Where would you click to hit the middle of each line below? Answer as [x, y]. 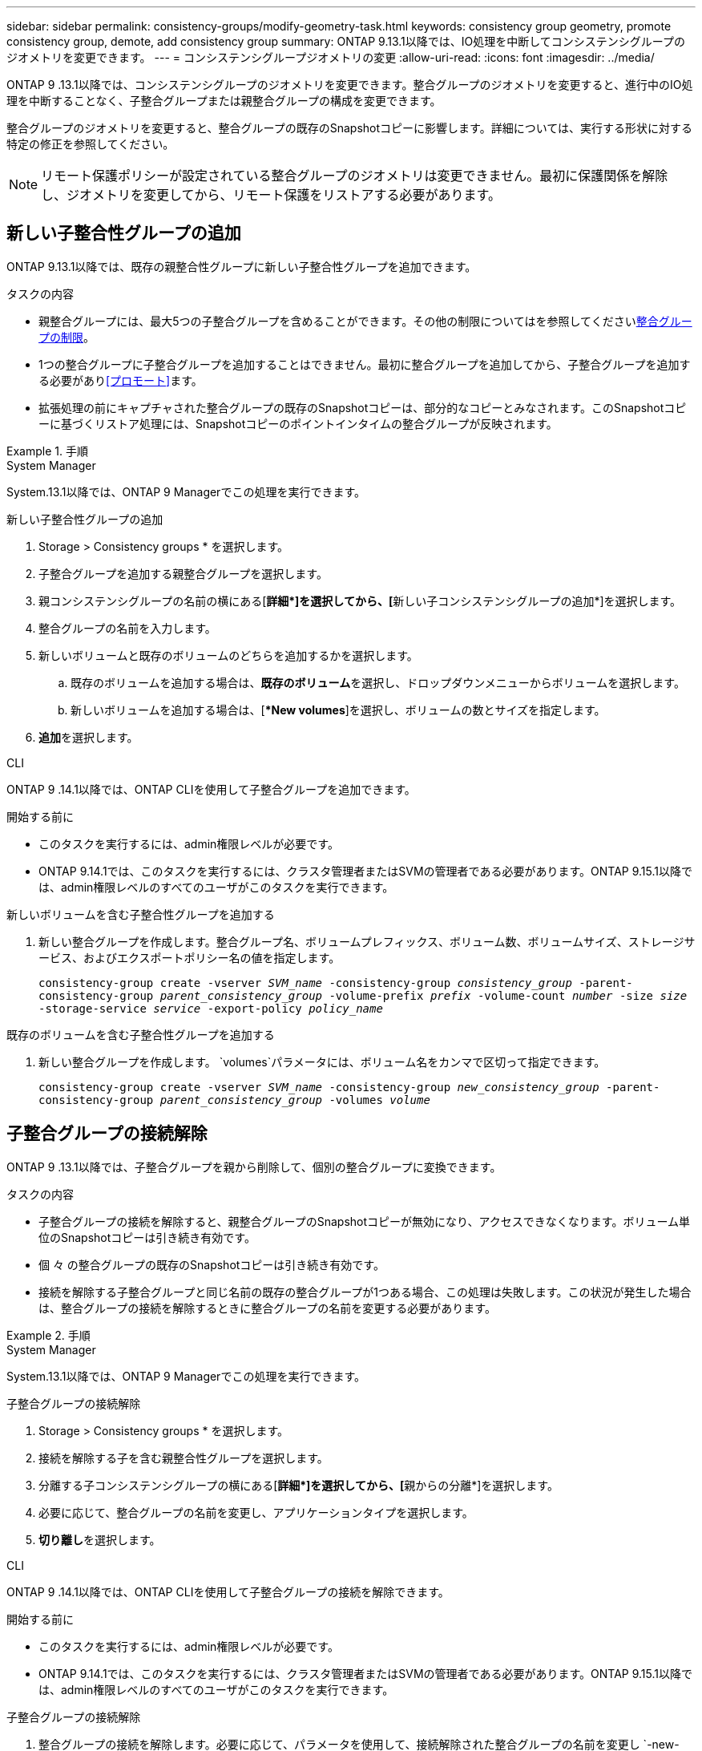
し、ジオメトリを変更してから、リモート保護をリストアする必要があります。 [271, 195]
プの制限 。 [67, 337]
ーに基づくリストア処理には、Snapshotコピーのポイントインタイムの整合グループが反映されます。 [298, 423]
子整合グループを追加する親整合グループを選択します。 [183, 573]
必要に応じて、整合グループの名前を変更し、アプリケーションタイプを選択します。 [256, 1512]
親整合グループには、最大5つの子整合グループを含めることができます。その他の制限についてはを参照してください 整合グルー [365, 321]
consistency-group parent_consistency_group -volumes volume [234, 1100]
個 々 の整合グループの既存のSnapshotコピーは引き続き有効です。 [212, 1264]
